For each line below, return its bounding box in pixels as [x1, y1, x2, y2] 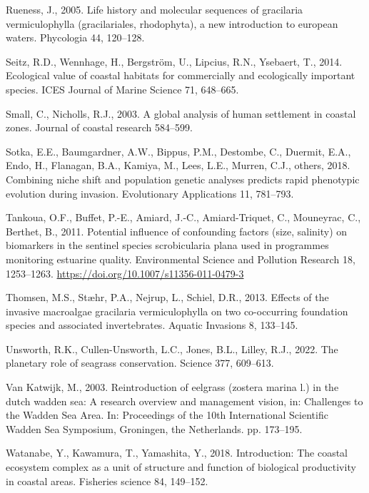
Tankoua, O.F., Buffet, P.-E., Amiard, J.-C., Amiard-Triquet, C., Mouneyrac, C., [6, 210, 361, 225]
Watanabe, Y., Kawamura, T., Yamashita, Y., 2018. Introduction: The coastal [6, 445, 348, 460]
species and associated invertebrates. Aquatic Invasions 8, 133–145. [6, 317, 298, 332]
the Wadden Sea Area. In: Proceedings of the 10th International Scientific [6, 407, 328, 422]
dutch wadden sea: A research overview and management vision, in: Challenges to [6, 393, 363, 408]
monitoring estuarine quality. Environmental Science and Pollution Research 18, [6, 251, 355, 266]
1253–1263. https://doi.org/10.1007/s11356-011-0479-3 [6, 265, 244, 280]
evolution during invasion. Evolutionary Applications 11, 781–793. [6, 185, 294, 200]
